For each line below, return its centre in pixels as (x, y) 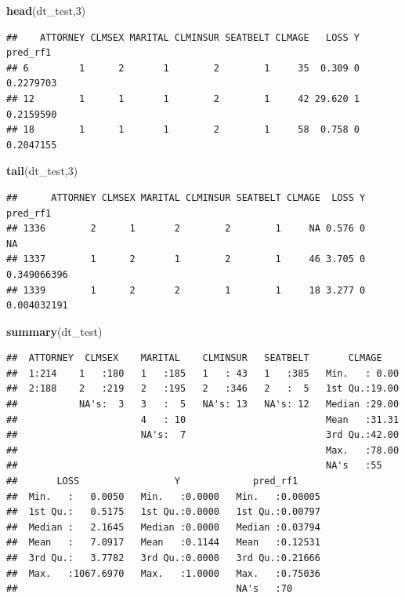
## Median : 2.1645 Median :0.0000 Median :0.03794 (163, 527)
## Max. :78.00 (203, 450)
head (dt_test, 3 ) (46, 10)
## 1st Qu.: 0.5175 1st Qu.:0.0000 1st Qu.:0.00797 (163, 512)
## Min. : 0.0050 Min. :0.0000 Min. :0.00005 (163, 496)
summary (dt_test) (54, 331)
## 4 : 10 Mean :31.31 (203, 419)
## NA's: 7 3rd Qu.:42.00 (203, 435)
